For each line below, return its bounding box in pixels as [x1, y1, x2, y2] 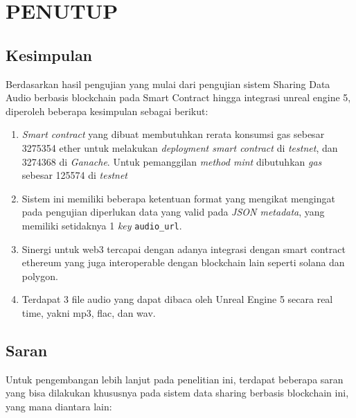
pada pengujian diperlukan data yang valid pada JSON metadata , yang [21, 204, 325, 219]
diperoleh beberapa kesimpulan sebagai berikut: [6, 103, 208, 118]
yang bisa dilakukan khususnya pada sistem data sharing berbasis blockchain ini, [6, 385, 349, 400]
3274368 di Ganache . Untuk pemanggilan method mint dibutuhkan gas [21, 154, 322, 168]
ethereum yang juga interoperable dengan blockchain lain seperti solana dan [21, 255, 345, 270]
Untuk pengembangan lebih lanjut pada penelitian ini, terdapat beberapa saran [6, 372, 344, 386]
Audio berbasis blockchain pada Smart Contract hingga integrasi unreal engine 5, [6, 90, 351, 105]
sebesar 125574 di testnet [21, 168, 128, 182]
